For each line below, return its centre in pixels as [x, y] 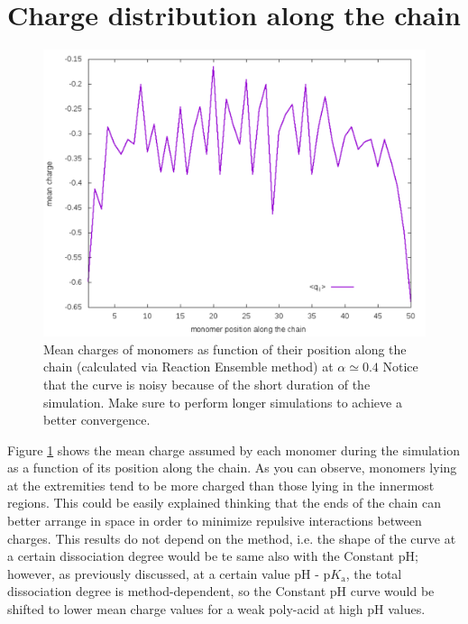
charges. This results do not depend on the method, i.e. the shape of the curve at [232, 538]
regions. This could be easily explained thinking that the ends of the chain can [225, 503]
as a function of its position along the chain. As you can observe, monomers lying [232, 468]
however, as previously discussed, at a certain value [149, 573]
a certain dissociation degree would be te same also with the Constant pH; [213, 556]
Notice [400, 367]
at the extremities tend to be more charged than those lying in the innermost [221, 485]
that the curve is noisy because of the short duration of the [207, 384]
